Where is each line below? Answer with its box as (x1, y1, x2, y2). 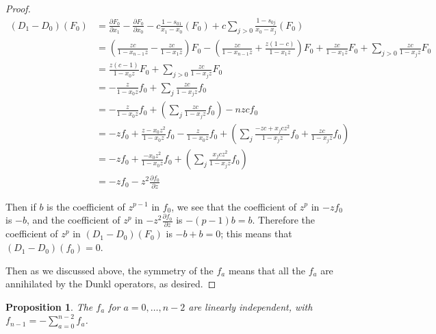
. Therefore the (252, 213, 315, 227)
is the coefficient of (47, 199, 125, 213)
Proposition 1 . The (5, 299, 93, 313)
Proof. (5, 1, 31, 15)
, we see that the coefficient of (171, 199, 297, 213)
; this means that (220, 226, 292, 241)
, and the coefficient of (27, 213, 120, 227)
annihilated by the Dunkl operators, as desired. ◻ (5, 276, 216, 291)
